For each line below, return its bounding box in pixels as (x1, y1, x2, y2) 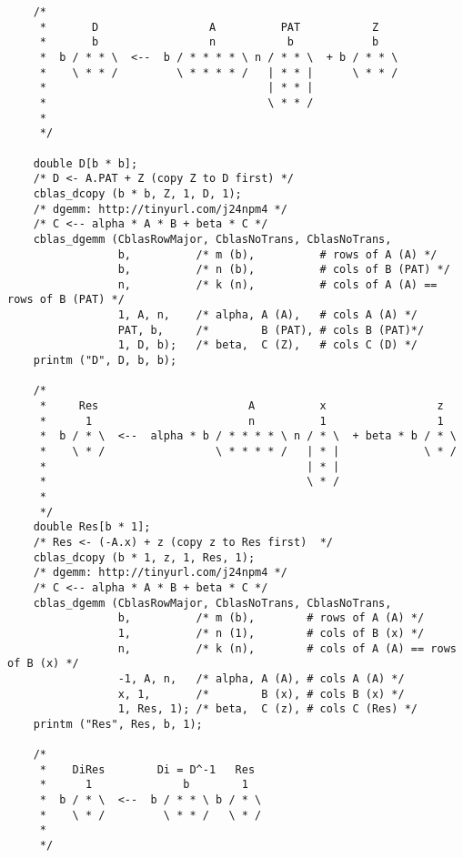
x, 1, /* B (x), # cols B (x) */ (117, 687, 405, 701)
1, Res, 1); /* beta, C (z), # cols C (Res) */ (117, 702, 418, 716)
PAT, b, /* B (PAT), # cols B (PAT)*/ (117, 323, 425, 337)
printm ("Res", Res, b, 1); (33, 717, 203, 731)
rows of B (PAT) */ (7, 293, 125, 307)
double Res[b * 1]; (33, 520, 151, 534)
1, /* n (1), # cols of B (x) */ (117, 626, 425, 640)
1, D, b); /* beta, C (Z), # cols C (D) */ (117, 338, 418, 352)
